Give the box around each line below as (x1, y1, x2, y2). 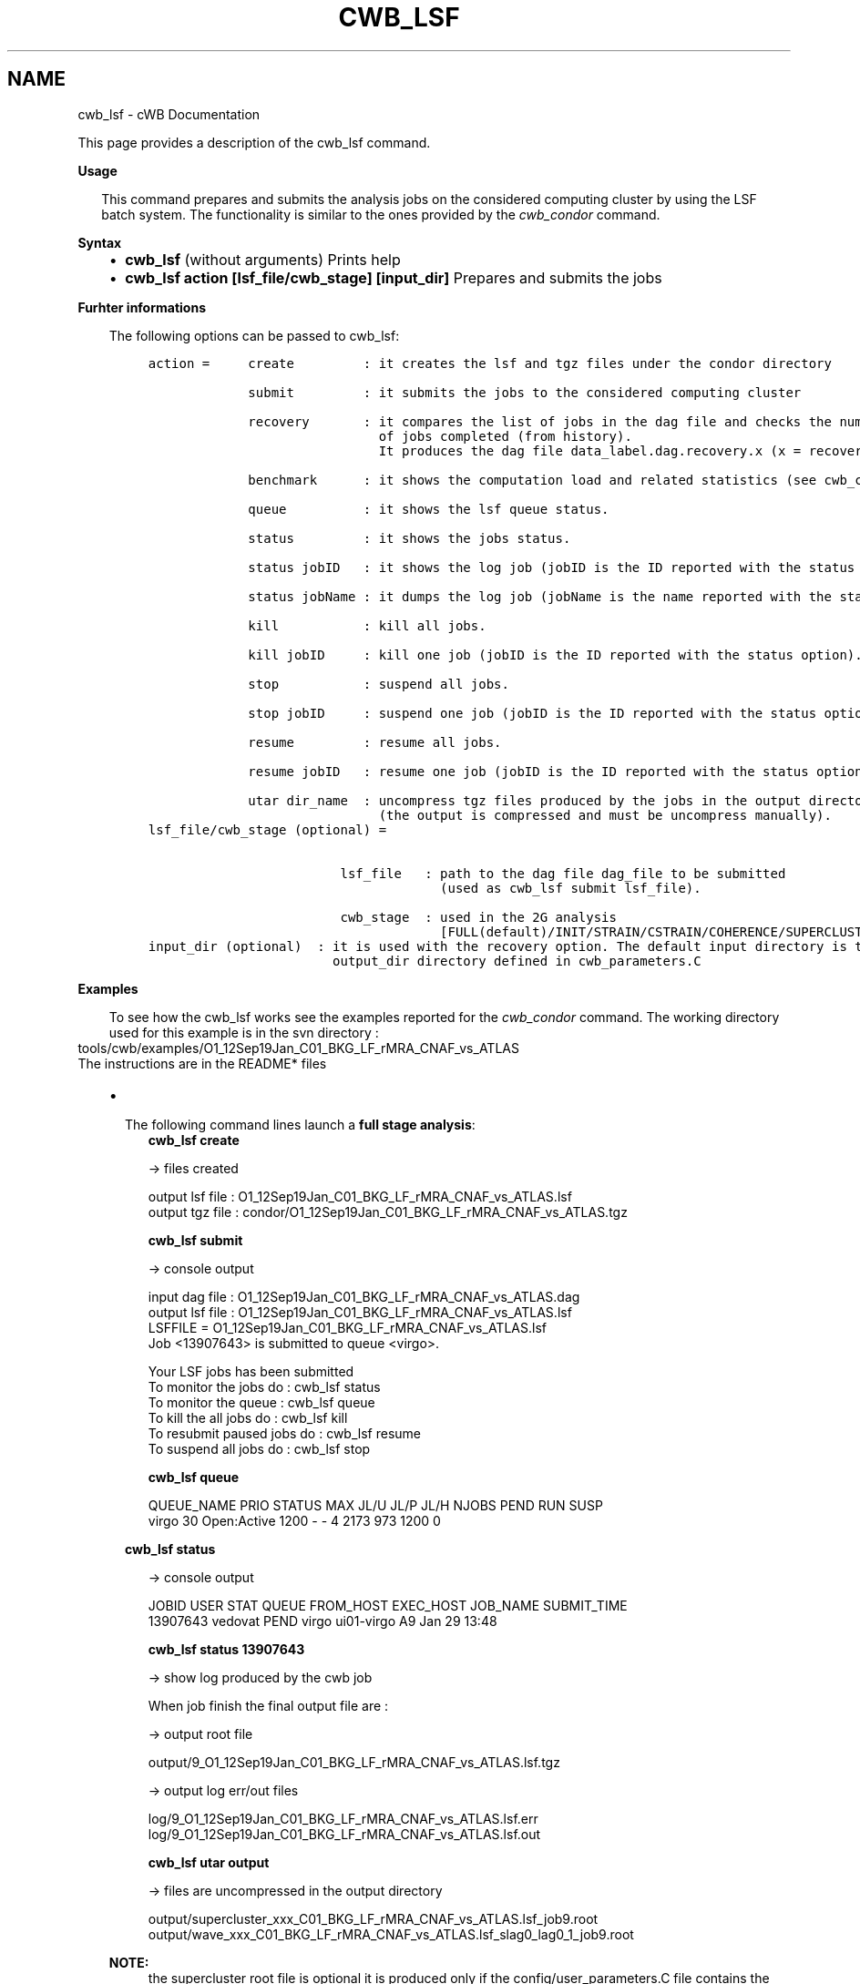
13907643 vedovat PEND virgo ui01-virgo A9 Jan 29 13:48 (148, 1612, 497, 1629)
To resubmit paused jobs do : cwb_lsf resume (148, 1425, 421, 1441)
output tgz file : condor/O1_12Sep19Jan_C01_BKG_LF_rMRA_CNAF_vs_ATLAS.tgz (148, 1203, 628, 1220)
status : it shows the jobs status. (248, 530, 571, 546)
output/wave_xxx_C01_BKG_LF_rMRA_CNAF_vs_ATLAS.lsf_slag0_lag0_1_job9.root (148, 1926, 634, 1942)
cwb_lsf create (148, 1131, 240, 1148)
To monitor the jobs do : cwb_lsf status (148, 1378, 381, 1395)
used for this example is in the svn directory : (108, 1024, 379, 1040)
